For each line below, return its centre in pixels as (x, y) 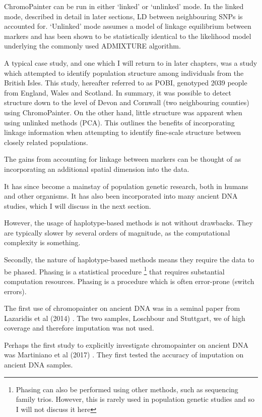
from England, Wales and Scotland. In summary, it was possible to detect (118, 92)
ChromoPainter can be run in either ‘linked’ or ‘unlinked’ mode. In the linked (124, 6)
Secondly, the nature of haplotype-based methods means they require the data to (129, 260)
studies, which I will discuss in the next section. (78, 205)
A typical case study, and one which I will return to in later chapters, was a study (131, 62)
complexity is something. (42, 242)
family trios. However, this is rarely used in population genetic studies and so (135, 399)
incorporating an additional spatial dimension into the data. (97, 169)
